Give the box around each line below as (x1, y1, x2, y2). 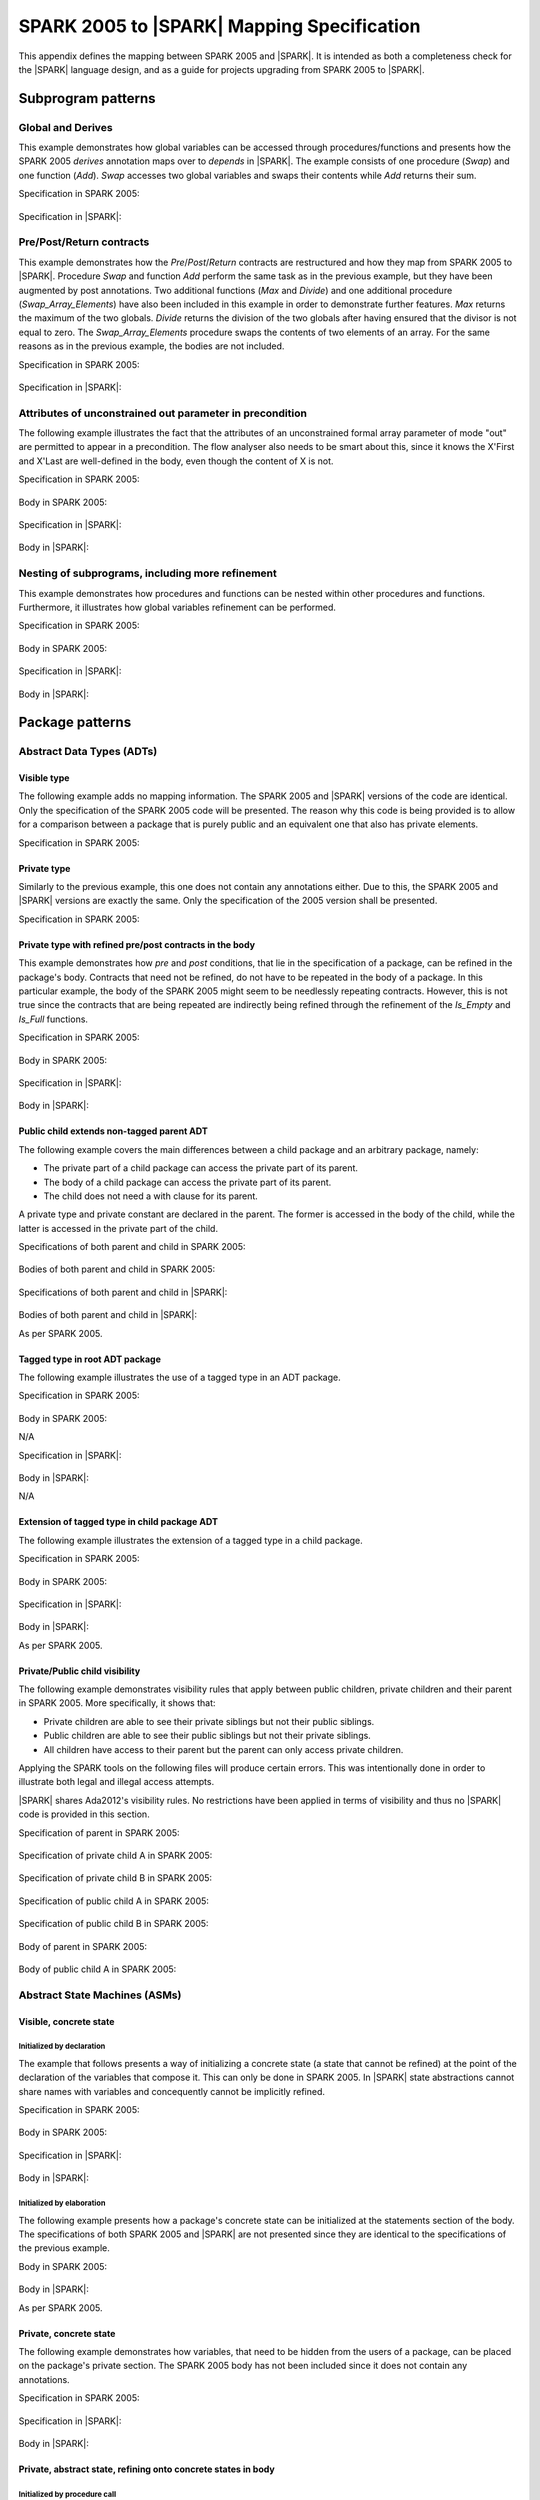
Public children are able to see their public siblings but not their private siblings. (43, 1730, 372, 1742)
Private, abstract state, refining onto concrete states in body (18, 2463, 275, 2475)
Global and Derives (18, 120, 114, 134)
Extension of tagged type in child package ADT (18, 1516, 219, 1528)
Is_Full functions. (18, 1013, 89, 1025)
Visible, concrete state (18, 2015, 115, 2027)
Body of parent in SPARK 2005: (18, 1940, 148, 1952)
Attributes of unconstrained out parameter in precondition (18, 406, 307, 420)
